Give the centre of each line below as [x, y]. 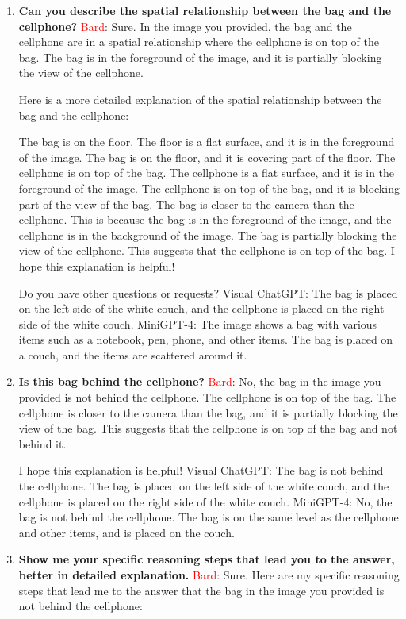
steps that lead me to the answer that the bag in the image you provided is [201, 590]
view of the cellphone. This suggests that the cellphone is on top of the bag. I [207, 250]
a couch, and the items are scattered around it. [133, 354]
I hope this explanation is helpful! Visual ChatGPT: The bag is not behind [201, 470]
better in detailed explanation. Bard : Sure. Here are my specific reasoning [209, 575]
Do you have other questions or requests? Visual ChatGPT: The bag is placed [208, 292]
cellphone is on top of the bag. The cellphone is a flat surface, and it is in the [207, 173]
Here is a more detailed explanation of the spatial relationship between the [200, 99]
